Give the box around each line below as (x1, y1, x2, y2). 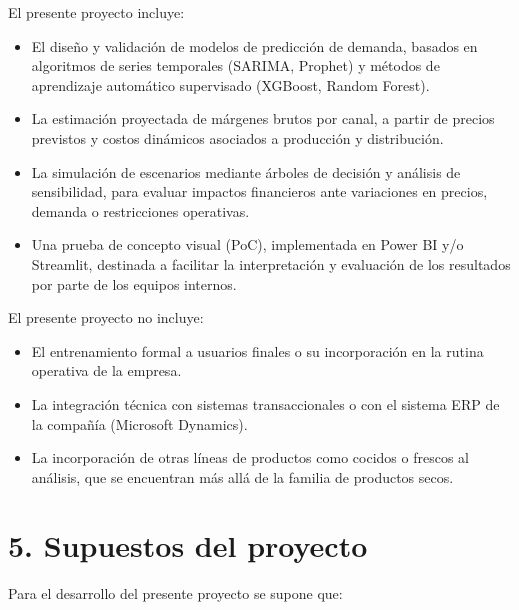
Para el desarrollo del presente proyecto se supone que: (8, 583, 343, 604)
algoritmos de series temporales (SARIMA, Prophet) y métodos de (31, 55, 440, 76)
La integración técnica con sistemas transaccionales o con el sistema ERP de (31, 393, 500, 414)
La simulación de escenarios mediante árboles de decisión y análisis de (31, 161, 461, 182)
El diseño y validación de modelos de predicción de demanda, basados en (31, 35, 478, 56)
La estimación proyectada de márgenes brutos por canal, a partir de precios (31, 108, 495, 129)
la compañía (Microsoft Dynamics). (31, 413, 248, 434)
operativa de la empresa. (31, 360, 182, 381)
